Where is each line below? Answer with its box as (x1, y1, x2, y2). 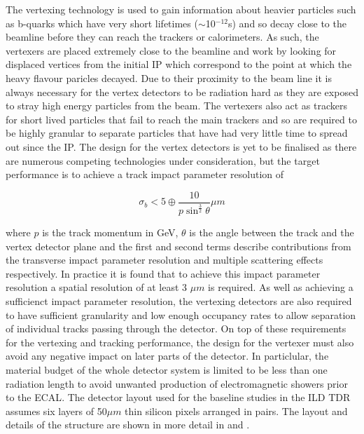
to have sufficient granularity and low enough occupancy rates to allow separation (6, 307, 356, 322)
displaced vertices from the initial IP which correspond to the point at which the (6, 57, 352, 72)
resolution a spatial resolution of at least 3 (6, 280, 187, 294)
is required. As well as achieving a (208, 280, 353, 294)
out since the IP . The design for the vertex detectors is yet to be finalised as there (6, 139, 357, 154)
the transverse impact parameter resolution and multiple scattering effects (6, 252, 323, 267)
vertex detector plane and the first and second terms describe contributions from (6, 238, 351, 253)
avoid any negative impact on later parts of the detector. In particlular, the (6, 348, 329, 363)
